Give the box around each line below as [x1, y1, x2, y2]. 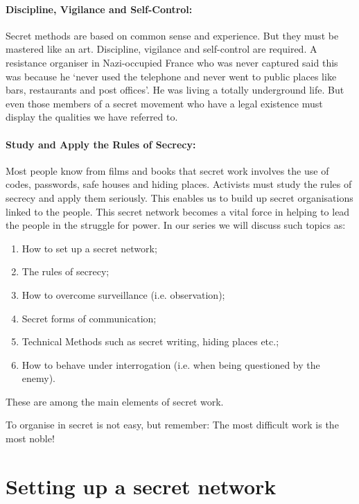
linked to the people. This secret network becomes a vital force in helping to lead [6, 204, 350, 218]
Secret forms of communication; [21, 311, 157, 325]
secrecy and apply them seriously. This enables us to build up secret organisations [6, 190, 353, 205]
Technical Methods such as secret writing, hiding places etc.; [21, 334, 279, 349]
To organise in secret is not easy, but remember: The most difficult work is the [6, 417, 339, 432]
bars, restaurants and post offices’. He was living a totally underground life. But [6, 82, 344, 97]
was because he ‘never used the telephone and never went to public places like [6, 69, 337, 83]
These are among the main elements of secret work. [6, 394, 224, 408]
